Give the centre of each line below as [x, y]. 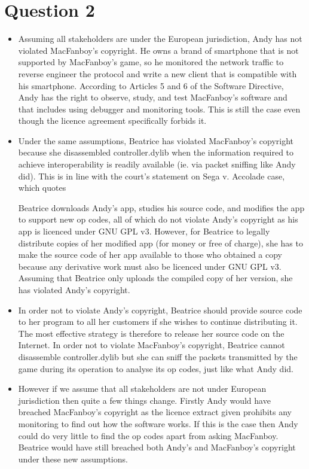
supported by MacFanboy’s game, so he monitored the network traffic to [151, 62]
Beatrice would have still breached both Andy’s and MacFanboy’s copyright [157, 447]
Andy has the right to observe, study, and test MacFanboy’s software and [153, 97]
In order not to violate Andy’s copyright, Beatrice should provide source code [160, 310]
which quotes [42, 188]
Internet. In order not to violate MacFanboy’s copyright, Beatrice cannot [152, 345]
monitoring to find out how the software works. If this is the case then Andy [158, 423]
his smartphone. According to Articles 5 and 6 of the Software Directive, [151, 85]
